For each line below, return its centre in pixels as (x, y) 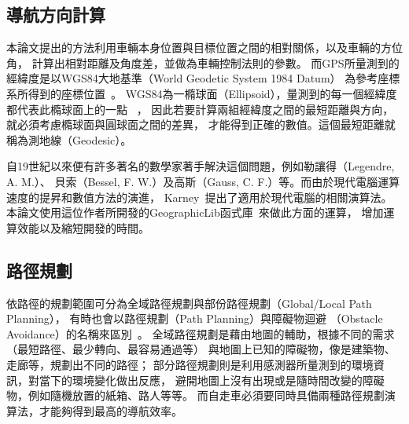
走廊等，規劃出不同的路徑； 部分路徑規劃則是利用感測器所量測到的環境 (190, 364)
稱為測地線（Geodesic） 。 (69, 139)
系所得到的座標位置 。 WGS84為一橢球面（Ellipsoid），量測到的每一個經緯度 (202, 93)
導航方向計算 (56, 15)
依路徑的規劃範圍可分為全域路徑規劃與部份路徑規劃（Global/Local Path (189, 303)
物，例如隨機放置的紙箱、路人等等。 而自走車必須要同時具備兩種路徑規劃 (195, 395)
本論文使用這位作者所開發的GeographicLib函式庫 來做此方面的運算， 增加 (195, 212)
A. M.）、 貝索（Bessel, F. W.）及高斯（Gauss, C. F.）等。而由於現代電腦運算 (203, 181)
